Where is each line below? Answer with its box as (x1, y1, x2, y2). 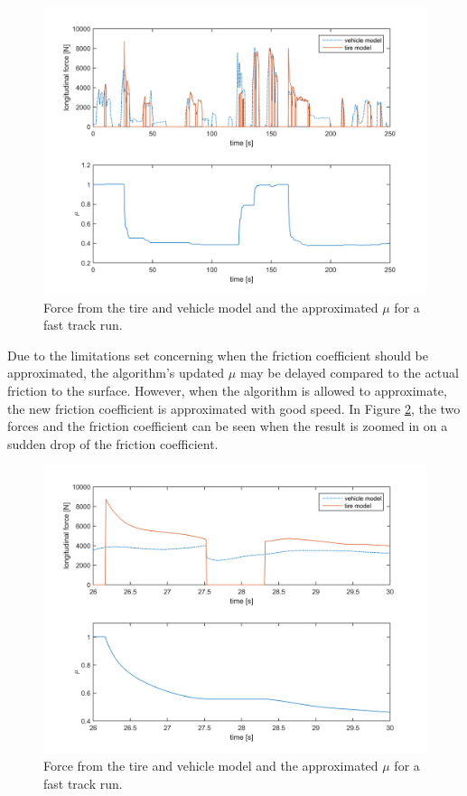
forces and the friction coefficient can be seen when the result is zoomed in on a (7, 417, 448, 435)
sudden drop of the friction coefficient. (7, 434, 219, 453)
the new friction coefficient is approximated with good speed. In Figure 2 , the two (7, 398, 461, 417)
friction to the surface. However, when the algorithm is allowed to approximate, (7, 380, 447, 399)
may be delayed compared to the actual (239, 363, 459, 382)
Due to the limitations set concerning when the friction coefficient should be (7, 345, 428, 364)
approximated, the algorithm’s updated (7, 363, 225, 382)
